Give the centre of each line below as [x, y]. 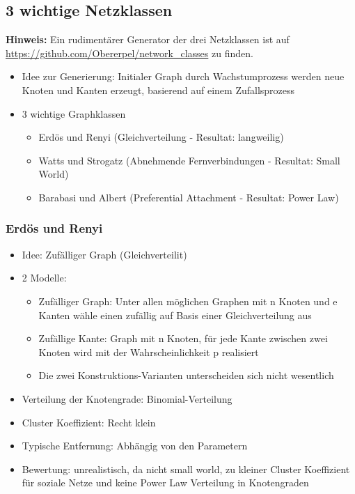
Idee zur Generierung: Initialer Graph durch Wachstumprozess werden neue [183, 76]
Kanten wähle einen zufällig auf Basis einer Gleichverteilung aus [175, 315]
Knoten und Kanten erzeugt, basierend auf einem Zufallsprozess [158, 90]
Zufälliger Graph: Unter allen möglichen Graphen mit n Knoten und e [188, 301]
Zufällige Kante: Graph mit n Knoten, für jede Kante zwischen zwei [183, 338]
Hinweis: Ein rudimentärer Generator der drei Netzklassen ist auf [148, 39]
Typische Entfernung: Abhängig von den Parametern [135, 446]
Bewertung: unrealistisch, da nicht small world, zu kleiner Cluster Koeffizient [186, 469]
